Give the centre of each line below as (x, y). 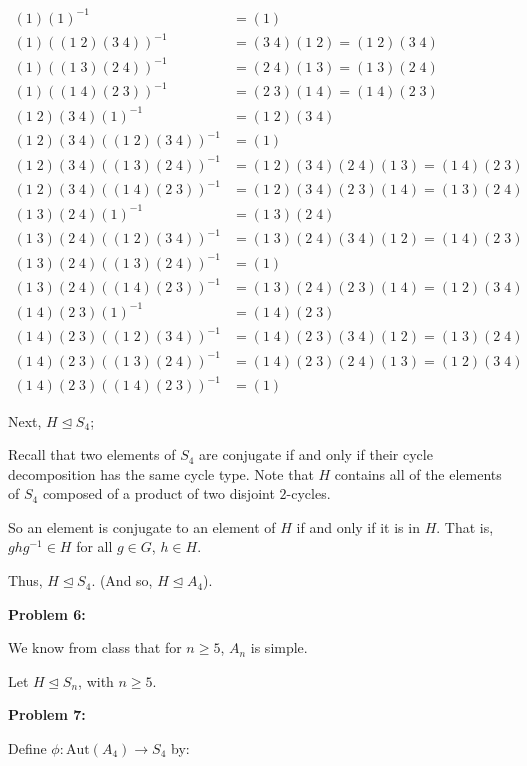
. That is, (465, 526)
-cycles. (308, 493)
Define (27, 748)
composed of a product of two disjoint (158, 493)
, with (96, 680)
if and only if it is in (358, 526)
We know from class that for (95, 647)
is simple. (279, 647)
